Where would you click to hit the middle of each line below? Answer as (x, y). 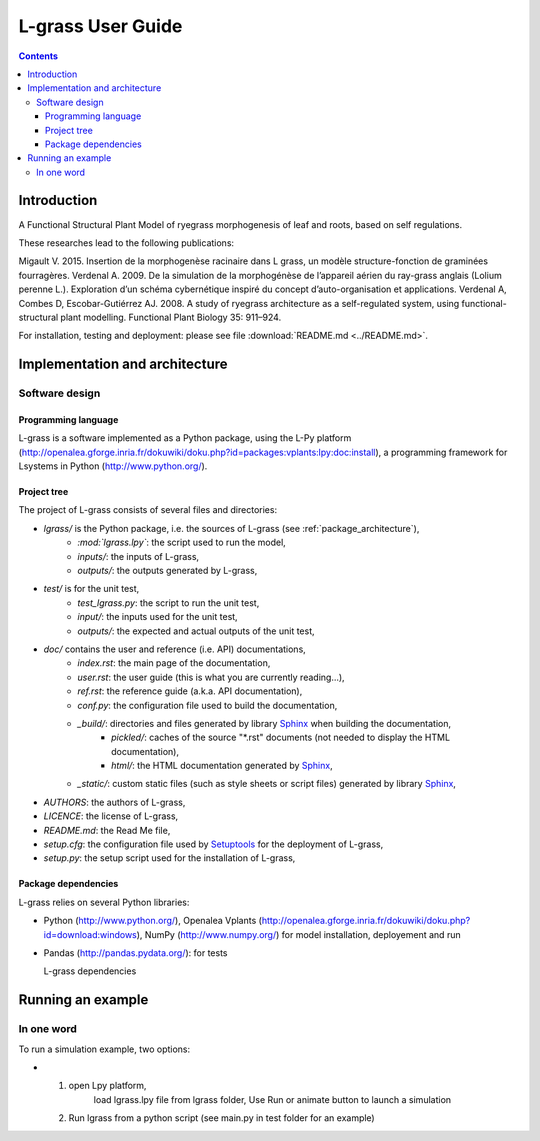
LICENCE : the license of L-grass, (111, 816)
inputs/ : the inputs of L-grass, (138, 556)
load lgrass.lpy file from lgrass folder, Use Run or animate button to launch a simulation (272, 1099)
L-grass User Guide (100, 26)
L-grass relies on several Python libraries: (104, 902)
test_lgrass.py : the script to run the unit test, (168, 602)
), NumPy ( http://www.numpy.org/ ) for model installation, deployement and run (298, 934)
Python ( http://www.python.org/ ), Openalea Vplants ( (152, 921)
